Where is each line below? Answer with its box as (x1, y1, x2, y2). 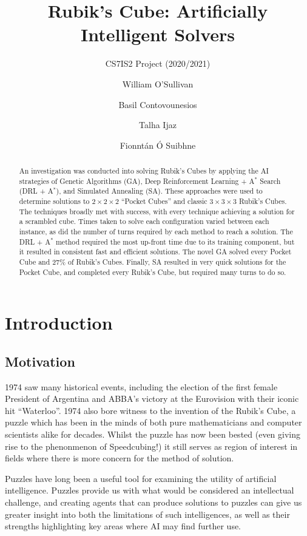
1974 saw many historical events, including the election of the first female (5, 380, 278, 393)
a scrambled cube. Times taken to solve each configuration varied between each (19, 216, 269, 226)
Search (260, 175, 281, 186)
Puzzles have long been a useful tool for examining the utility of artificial (5, 472, 277, 484)
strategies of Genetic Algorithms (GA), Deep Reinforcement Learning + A (19, 175, 255, 186)
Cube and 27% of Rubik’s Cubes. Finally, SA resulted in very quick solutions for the (19, 256, 286, 266)
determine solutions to (19, 196, 90, 206)
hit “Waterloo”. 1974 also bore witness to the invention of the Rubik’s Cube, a (5, 404, 296, 416)
